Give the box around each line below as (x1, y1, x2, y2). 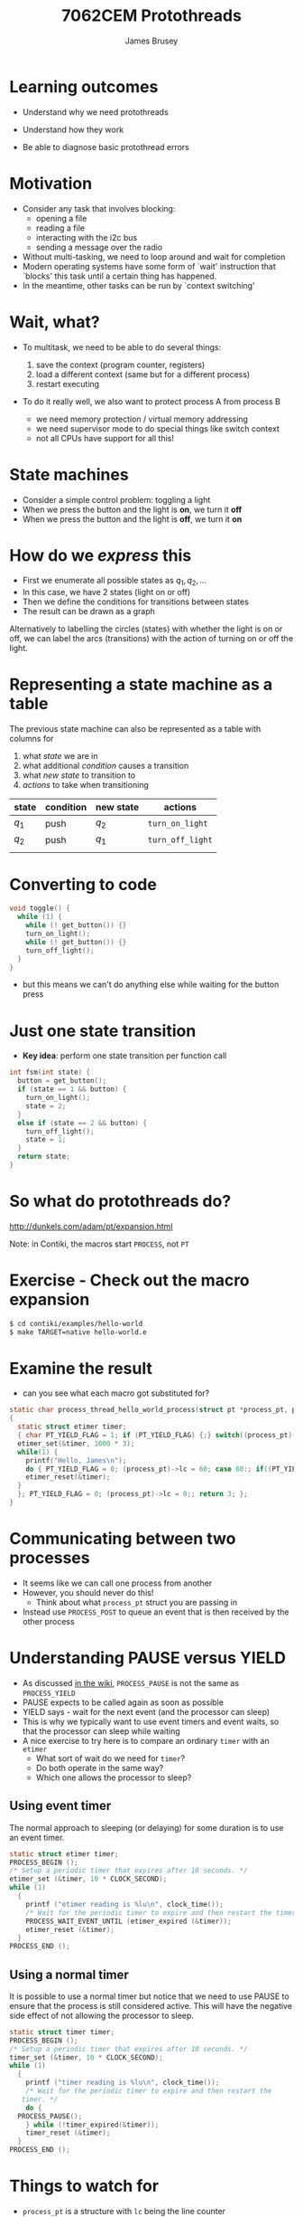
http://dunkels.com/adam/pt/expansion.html (9, 1220, 173, 1231)
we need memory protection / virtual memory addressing (35, 413, 248, 424)
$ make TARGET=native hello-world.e (9, 1327, 147, 1337)
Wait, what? (9, 311, 101, 332)
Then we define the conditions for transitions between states (22, 596, 250, 607)
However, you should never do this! (22, 1587, 154, 1597)
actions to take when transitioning (22, 780, 149, 791)
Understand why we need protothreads (22, 106, 169, 118)
